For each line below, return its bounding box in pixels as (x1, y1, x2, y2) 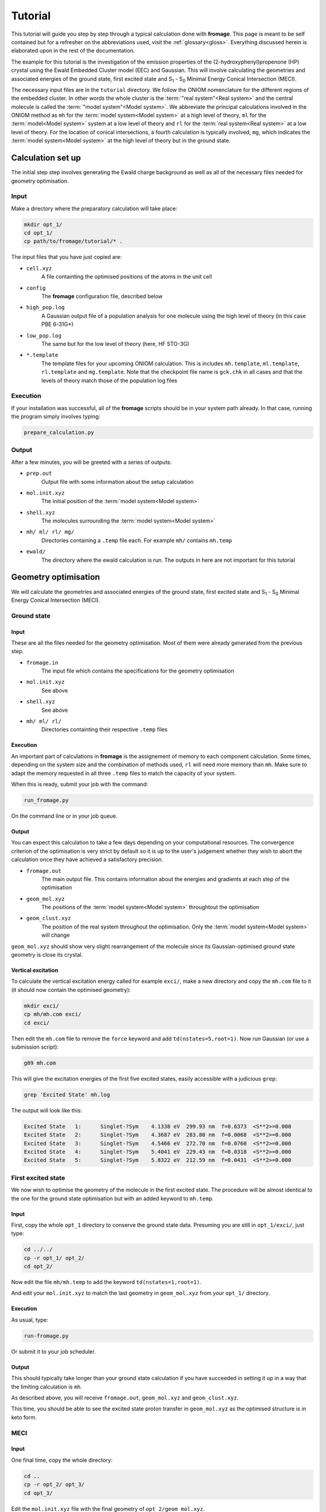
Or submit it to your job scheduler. (11, 1347, 96, 1355)
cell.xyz (26, 265, 53, 272)
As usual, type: (11, 1316, 48, 1323)
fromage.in (26, 659, 59, 666)
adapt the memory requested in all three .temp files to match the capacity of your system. (11, 769, 236, 777)
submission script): (11, 1043, 59, 1051)
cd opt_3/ (24, 1490, 53, 1496)
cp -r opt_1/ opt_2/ (24, 1254, 85, 1261)
